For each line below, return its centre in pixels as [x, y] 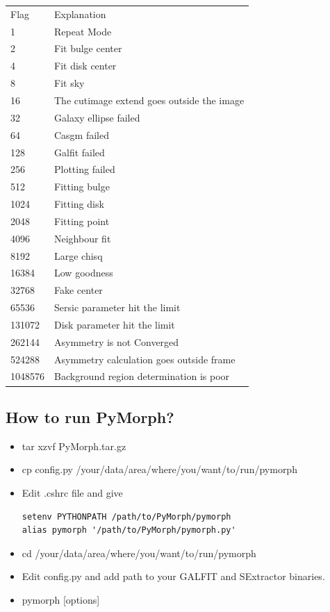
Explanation [80, 14]
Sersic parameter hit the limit [117, 307]
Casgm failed [82, 134]
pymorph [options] [61, 599]
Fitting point [82, 221]
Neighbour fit [83, 238]
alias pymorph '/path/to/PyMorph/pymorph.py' [129, 530]
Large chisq [79, 255]
